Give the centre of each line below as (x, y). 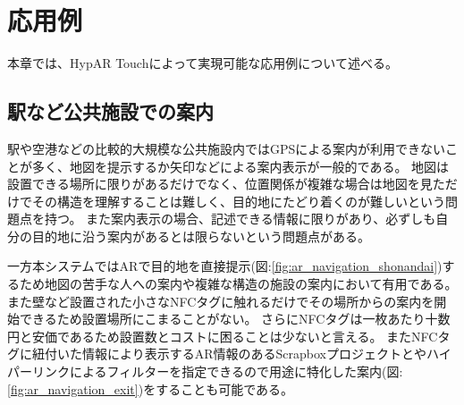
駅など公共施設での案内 (110, 111)
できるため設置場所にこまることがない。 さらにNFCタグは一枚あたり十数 (235, 319)
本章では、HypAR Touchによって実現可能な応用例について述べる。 (202, 63)
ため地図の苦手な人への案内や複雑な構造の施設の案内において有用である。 (238, 284)
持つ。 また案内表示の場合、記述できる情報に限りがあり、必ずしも (240, 219)
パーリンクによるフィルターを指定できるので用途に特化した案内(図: (205, 371)
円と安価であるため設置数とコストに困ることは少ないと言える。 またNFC (223, 336)
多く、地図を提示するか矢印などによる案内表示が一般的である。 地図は (240, 166)
